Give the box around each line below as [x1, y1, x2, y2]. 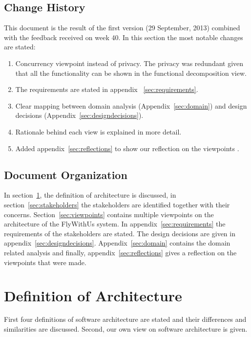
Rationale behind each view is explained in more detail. [15, 126, 182, 136]
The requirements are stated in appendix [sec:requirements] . [15, 84, 198, 94]
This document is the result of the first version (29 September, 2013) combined [4, 22, 240, 33]
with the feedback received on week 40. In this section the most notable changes [4, 32, 243, 42]
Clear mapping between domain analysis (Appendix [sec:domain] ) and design [15, 100, 247, 111]
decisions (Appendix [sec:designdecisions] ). [15, 110, 144, 120]
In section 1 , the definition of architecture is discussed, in [4, 190, 176, 200]
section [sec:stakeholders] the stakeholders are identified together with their [4, 199, 230, 209]
